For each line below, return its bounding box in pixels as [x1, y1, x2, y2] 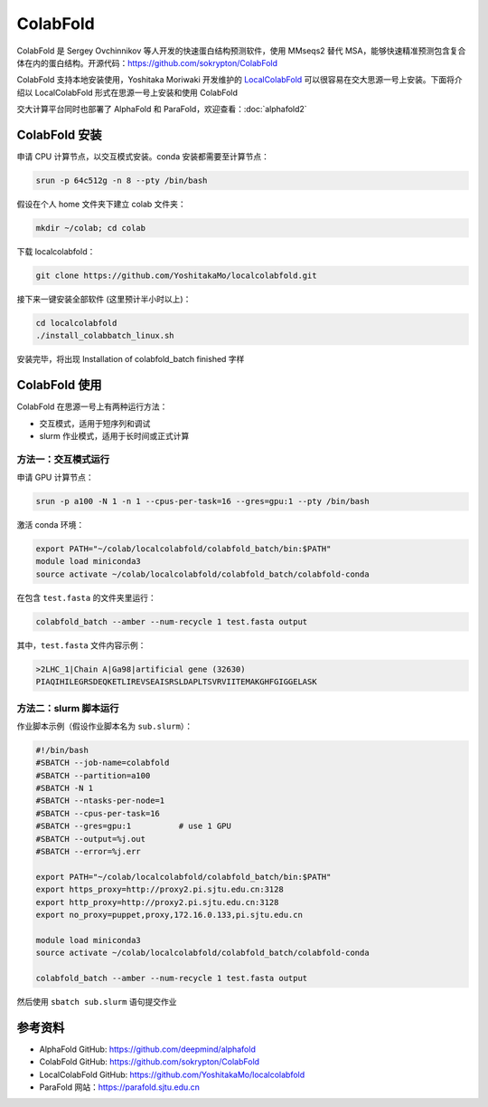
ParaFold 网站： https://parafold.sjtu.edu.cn [39, 1082, 201, 1093]
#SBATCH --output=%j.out [35, 834, 146, 844]
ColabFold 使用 [16, 377, 103, 393]
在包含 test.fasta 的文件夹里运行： [16, 592, 157, 603]
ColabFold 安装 [16, 127, 103, 142]
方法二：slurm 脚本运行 [16, 701, 119, 714]
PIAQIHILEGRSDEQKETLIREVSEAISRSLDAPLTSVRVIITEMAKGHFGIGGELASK [35, 677, 317, 687]
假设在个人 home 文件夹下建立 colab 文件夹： [16, 198, 187, 209]
